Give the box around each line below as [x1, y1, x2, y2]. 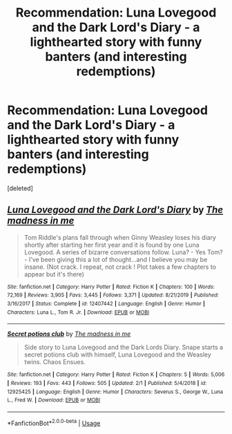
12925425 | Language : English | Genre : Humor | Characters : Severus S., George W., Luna [7, 388, 223, 395]
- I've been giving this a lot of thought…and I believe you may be [23, 255, 208, 263]
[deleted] [7, 184, 33, 192]
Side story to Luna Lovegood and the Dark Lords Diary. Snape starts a [23, 343, 223, 352]
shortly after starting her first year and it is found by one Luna [23, 240, 200, 249]
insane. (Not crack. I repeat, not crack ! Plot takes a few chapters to [23, 263, 216, 271]
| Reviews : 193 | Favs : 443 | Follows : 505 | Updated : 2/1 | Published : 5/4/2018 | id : [7, 380, 207, 387]
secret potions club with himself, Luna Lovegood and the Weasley [23, 350, 212, 359]
